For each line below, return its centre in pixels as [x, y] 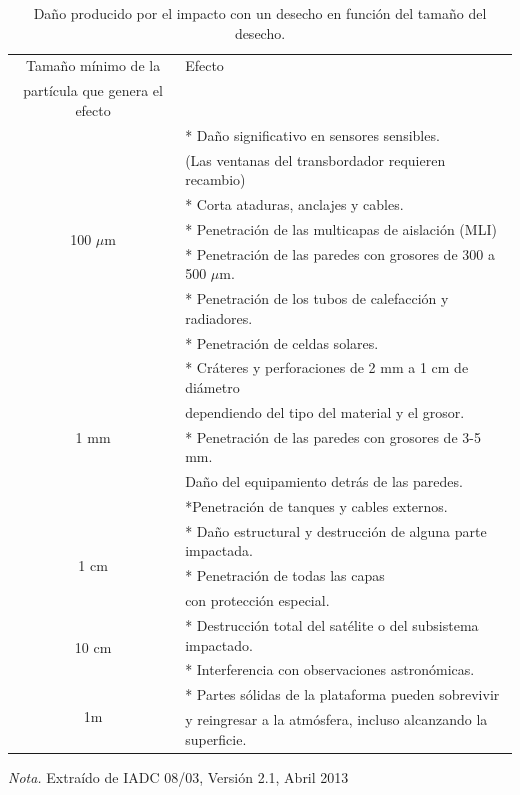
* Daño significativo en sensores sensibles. [312, 134]
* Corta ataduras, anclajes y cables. [294, 204]
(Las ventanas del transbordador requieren [315, 159]
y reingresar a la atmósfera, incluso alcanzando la [336, 719]
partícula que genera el [93, 90]
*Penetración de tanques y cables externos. [316, 505]
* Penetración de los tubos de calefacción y [317, 298]
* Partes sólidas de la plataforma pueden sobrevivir [342, 694]
